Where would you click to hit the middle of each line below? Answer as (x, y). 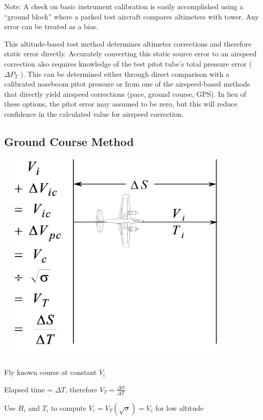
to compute (68, 407)
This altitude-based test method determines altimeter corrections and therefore (128, 43)
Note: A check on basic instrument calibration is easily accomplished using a (124, 6)
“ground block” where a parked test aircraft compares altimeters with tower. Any (131, 16)
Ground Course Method (69, 141)
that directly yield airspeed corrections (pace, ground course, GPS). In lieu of (125, 93)
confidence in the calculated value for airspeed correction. (94, 113)
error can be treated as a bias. (51, 26)
